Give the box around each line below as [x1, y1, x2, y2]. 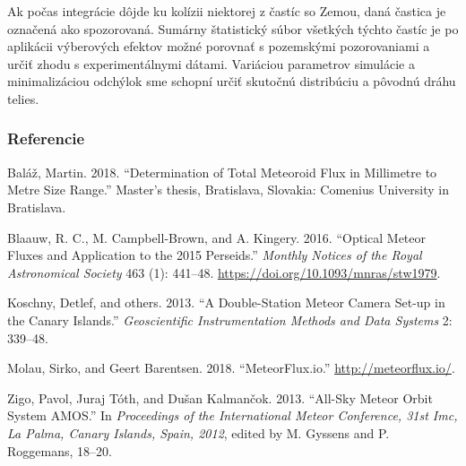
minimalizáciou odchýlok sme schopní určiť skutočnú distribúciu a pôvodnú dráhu [7, 72, 456, 91]
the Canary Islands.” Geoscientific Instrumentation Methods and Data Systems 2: [7, 310, 453, 329]
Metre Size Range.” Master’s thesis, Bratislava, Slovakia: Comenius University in [7, 180, 449, 199]
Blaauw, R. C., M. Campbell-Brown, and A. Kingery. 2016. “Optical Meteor [7, 228, 426, 246]
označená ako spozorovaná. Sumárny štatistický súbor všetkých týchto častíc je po [7, 19, 459, 38]
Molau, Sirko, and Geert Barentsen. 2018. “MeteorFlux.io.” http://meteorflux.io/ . [7, 358, 455, 377]
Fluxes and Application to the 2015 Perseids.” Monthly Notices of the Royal [7, 246, 422, 264]
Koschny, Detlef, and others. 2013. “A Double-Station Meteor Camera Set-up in [7, 293, 445, 312]
